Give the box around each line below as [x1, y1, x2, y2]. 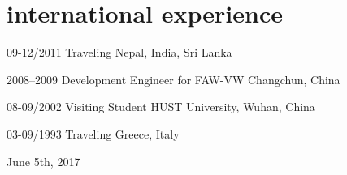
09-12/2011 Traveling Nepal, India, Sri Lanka [7, 44, 232, 61]
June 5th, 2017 [7, 152, 80, 169]
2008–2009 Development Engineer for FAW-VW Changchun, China [7, 70, 340, 87]
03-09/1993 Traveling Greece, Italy [7, 125, 180, 142]
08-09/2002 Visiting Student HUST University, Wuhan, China [7, 98, 315, 115]
